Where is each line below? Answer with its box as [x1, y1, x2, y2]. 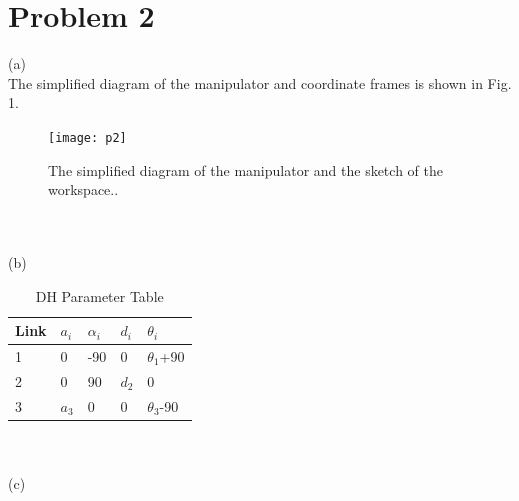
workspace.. [48, 179, 119, 200]
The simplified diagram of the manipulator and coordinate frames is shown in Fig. [8, 72, 512, 93]
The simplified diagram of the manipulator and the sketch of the [48, 159, 443, 180]
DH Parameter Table [35, 285, 164, 306]
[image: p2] [48, 130, 127, 145]
